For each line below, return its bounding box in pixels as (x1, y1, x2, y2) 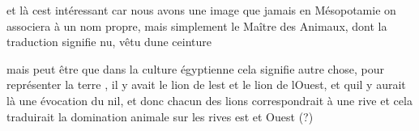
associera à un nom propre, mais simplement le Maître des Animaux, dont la (6, 17, 387, 34)
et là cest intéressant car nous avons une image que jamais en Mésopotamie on (6, 2, 396, 18)
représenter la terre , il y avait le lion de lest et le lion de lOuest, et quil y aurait (6, 76, 406, 93)
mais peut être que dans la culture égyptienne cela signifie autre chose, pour (6, 60, 384, 77)
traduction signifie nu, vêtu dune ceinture (6, 33, 212, 50)
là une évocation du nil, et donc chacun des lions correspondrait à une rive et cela (6, 91, 413, 108)
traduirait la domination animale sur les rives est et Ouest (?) (6, 108, 314, 125)
